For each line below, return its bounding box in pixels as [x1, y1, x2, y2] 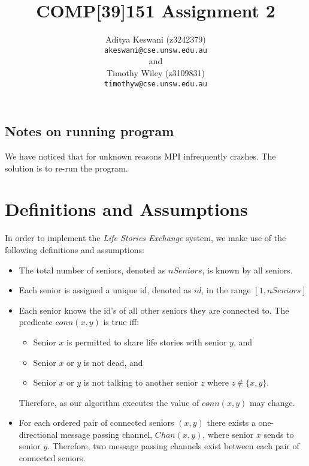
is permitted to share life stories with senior [66, 335, 227, 348]
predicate [19, 315, 53, 328]
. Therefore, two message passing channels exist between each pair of [47, 440, 299, 452]
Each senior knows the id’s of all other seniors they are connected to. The [19, 303, 289, 316]
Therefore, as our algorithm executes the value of [19, 396, 199, 408]
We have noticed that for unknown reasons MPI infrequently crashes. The [5, 150, 276, 163]
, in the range [201, 284, 251, 296]
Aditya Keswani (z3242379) [105, 33, 206, 46]
